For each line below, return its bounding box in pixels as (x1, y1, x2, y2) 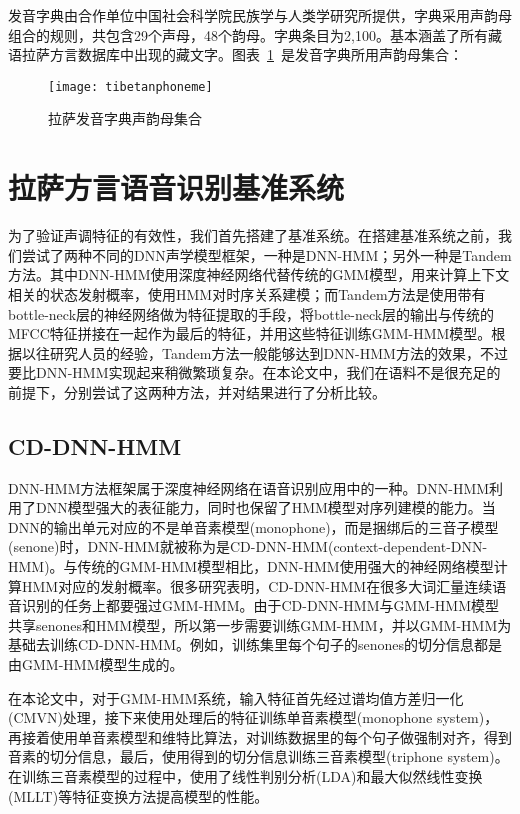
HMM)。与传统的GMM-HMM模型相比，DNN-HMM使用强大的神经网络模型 (8, 556, 494, 577)
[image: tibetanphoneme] (48, 79, 213, 94)
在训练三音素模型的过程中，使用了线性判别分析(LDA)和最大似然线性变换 (8, 766, 483, 787)
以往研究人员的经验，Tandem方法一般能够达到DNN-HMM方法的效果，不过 (21, 342, 508, 363)
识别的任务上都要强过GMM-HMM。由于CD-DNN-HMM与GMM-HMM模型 (21, 595, 500, 616)
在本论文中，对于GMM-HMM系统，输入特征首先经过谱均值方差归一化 (8, 687, 464, 708)
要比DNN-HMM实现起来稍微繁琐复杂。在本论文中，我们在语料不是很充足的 (8, 362, 501, 383)
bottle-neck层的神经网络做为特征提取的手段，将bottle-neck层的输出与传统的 (8, 303, 495, 324)
